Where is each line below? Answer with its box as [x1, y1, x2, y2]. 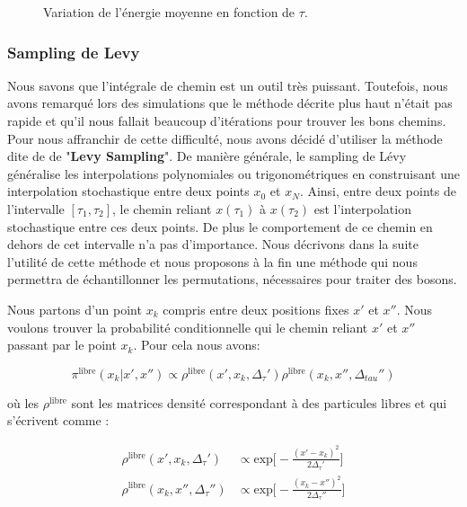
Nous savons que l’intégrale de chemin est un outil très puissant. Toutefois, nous [7, 76, 448, 94]
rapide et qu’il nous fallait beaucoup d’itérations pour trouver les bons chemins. [7, 111, 446, 129]
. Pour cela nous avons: [133, 335, 260, 354]
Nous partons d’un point [7, 299, 142, 318]
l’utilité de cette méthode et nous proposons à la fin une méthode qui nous [7, 252, 418, 271]
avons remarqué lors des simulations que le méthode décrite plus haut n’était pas [7, 93, 453, 112]
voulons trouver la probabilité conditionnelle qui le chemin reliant [7, 317, 368, 336]
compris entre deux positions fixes [163, 299, 349, 318]
